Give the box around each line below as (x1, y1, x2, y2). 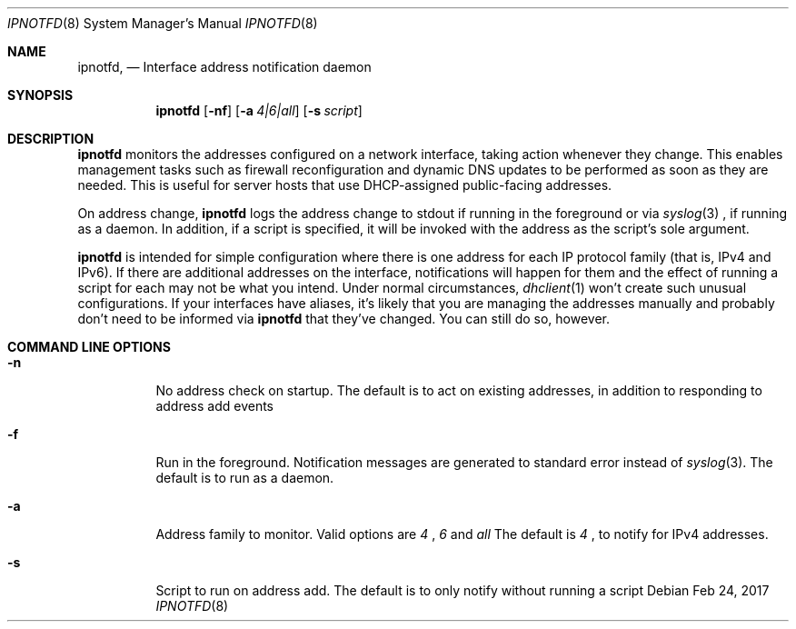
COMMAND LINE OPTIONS (7, 339, 171, 354)
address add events (155, 398, 274, 414)
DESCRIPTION (7, 131, 95, 146)
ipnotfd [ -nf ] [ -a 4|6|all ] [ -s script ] (155, 103, 363, 118)
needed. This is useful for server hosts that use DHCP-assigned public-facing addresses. (77, 177, 612, 193)
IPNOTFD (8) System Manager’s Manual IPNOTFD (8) (7, 15, 318, 31)
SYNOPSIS (7, 87, 74, 103)
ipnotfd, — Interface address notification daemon (77, 59, 372, 75)
